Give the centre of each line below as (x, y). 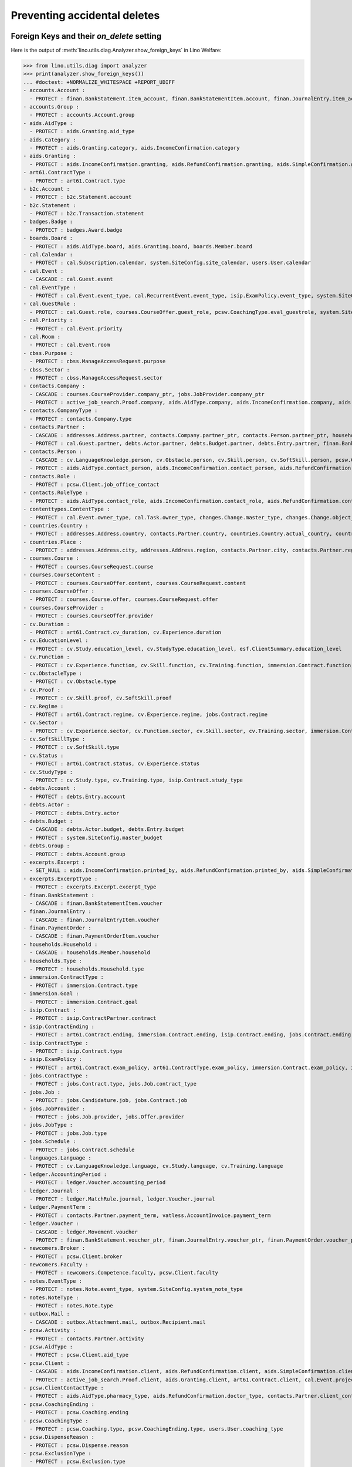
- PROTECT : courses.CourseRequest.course (92, 567)
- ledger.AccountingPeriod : (65, 1174)
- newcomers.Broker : (54, 1248)
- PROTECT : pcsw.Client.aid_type (79, 1355)
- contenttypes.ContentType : (67, 509)
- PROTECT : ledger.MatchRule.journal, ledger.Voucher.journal (122, 1199)
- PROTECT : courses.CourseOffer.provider (92, 616)
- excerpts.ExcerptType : (60, 878)
